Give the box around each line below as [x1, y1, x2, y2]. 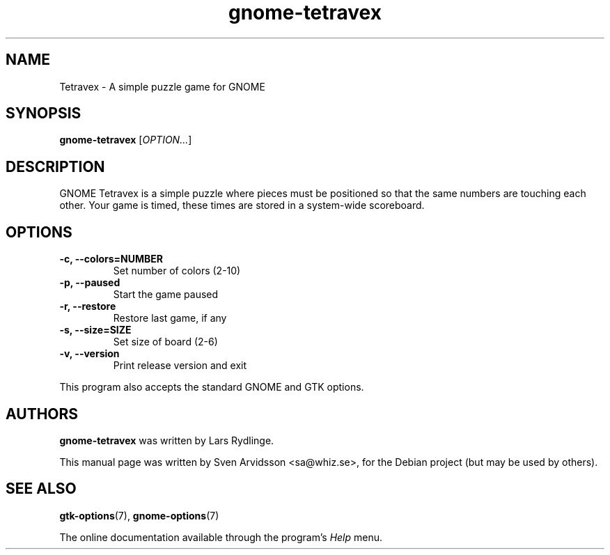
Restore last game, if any [113, 312, 227, 325]
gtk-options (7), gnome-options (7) [59, 509, 219, 522]
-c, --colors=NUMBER [59, 253, 164, 265]
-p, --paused [59, 276, 120, 289]
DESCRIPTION [6, 157, 105, 175]
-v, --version [59, 347, 120, 360]
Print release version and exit [113, 359, 247, 372]
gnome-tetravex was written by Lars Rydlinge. [59, 434, 274, 446]
